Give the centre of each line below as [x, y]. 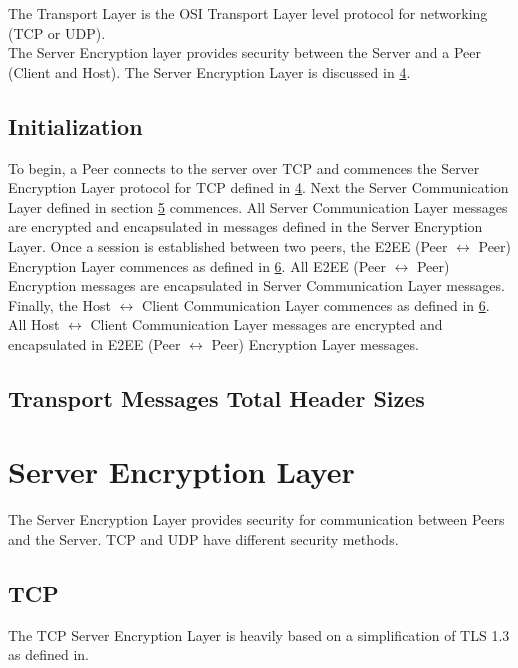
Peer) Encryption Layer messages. [315, 343]
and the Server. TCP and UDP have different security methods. [203, 539]
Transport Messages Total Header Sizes [216, 397]
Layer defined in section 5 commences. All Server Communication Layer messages [258, 206]
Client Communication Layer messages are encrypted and [266, 324]
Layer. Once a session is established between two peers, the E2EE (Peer [228, 245]
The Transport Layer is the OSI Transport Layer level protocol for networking [248, 13]
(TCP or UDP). [57, 32]
